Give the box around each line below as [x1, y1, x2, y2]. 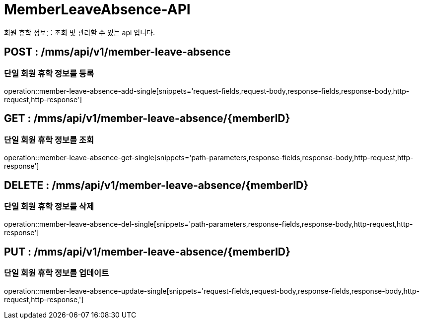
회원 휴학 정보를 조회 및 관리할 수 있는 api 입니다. [4, 28, 155, 37]
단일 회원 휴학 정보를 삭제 [4, 201, 94, 212]
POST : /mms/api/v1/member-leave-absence [4, 46, 231, 59]
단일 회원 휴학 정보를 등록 [4, 68, 94, 78]
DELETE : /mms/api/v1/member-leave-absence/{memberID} [4, 179, 309, 192]
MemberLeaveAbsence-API [4, 1, 191, 18]
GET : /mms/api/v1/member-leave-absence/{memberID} [4, 112, 290, 125]
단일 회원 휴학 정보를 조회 [4, 134, 94, 145]
